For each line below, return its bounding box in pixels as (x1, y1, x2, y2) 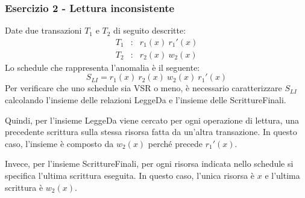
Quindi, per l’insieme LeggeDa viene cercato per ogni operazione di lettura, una (5, 113, 299, 126)
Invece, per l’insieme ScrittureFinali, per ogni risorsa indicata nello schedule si (5, 157, 294, 170)
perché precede (148, 137, 203, 149)
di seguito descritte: (113, 24, 186, 37)
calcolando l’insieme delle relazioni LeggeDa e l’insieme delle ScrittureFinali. (5, 94, 286, 106)
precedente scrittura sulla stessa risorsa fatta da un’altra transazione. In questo (5, 125, 297, 138)
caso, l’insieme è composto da (5, 137, 114, 149)
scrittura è (5, 181, 43, 193)
